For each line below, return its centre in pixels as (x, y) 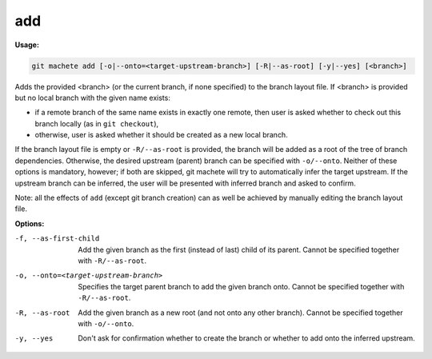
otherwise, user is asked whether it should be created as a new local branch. (161, 135)
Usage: (27, 45)
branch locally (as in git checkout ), (97, 123)
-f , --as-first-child (57, 239)
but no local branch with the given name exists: (93, 98)
